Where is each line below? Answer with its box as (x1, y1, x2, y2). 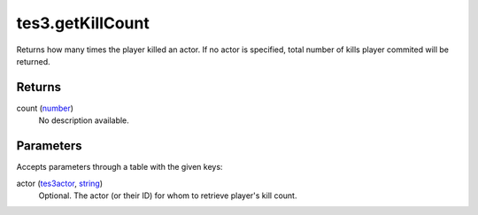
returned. (16, 56, 50, 66)
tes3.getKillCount (16, 13, 150, 33)
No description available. (38, 115, 130, 126)
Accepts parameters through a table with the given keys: (16, 162, 223, 173)
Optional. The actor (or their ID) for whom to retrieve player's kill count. (38, 190, 297, 201)
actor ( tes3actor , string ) (16, 178, 104, 188)
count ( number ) (16, 103, 74, 113)
